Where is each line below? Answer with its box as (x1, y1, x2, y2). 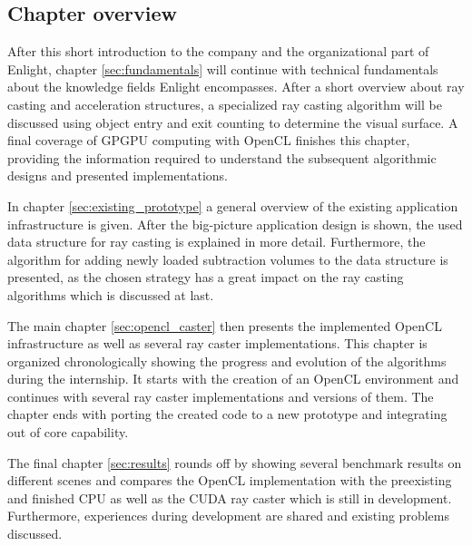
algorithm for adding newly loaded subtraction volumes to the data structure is (7, 249, 448, 268)
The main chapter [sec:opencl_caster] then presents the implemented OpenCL (7, 316, 442, 335)
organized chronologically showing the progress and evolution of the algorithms (7, 351, 447, 370)
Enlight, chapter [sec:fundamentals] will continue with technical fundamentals (7, 59, 438, 78)
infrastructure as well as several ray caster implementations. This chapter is (7, 334, 428, 353)
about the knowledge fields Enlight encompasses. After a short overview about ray (7, 77, 465, 96)
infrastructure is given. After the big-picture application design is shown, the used (7, 214, 463, 233)
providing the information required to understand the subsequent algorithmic (7, 148, 437, 167)
